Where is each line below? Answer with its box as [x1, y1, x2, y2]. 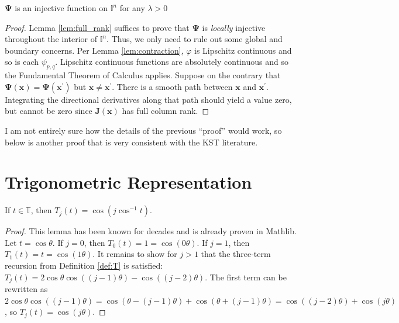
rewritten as [5, 283, 48, 295]
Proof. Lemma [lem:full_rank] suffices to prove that [5, 21, 190, 33]
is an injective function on [15, 2, 108, 13]
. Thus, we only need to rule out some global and [106, 33, 283, 45]
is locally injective [202, 21, 266, 33]
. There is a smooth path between [112, 80, 233, 92]
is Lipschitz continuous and [194, 44, 292, 56]
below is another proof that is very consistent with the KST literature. [5, 136, 258, 148]
